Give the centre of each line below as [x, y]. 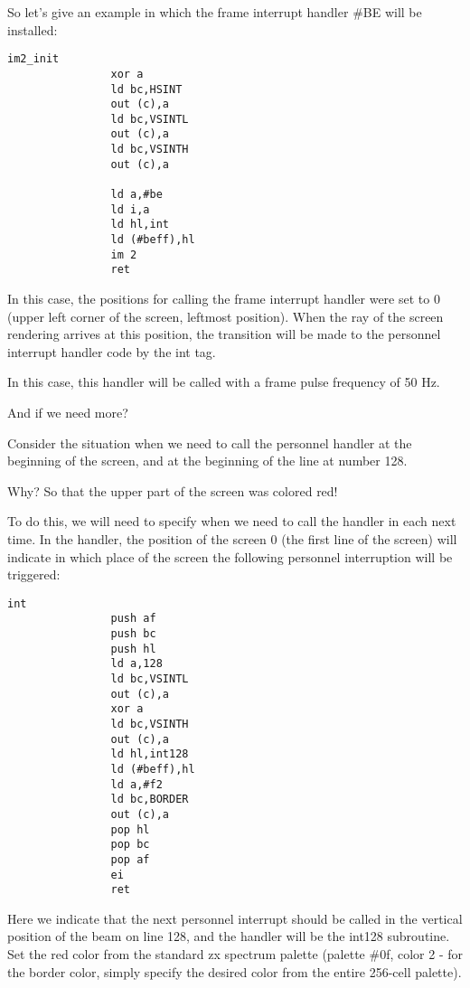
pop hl [130, 829]
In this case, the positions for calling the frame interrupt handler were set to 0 [224, 299]
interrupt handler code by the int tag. [112, 351]
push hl [133, 649]
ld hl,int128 [150, 754]
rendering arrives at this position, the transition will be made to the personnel [224, 334]
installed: [33, 29]
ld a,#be [136, 195]
